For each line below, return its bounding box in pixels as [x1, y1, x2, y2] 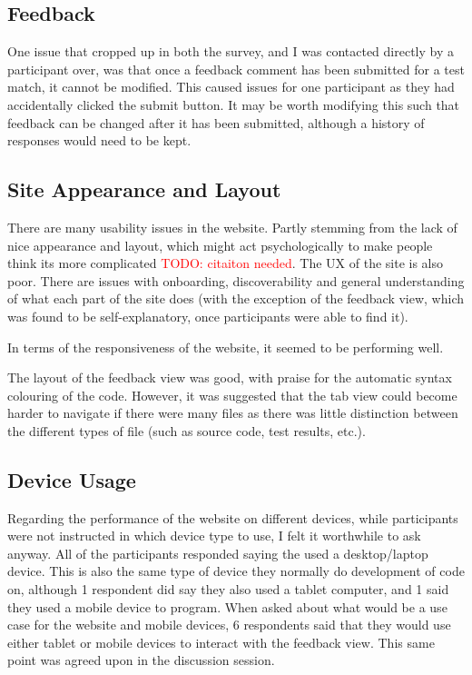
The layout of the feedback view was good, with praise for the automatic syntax [7, 368, 452, 387]
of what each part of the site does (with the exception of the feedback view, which [7, 289, 464, 308]
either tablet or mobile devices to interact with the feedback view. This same [7, 632, 435, 651]
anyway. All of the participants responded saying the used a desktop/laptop [7, 543, 428, 562]
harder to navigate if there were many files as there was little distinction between [7, 403, 458, 422]
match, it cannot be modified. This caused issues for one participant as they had [7, 77, 455, 96]
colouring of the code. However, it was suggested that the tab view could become [7, 385, 457, 404]
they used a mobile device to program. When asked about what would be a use [7, 597, 447, 616]
